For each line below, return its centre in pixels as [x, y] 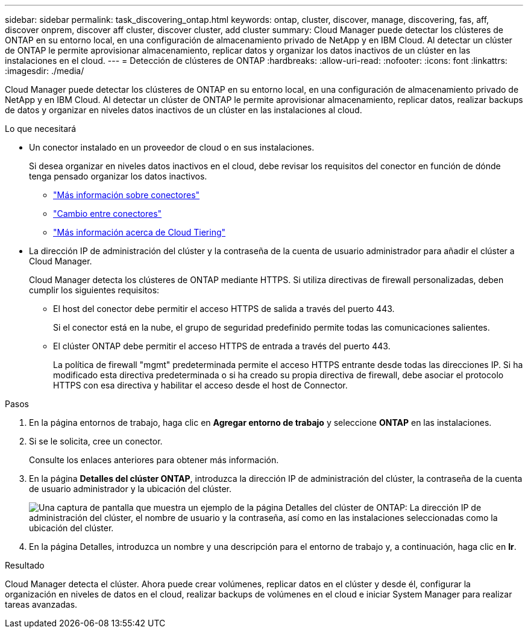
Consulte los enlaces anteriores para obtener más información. [154, 460]
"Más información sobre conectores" [127, 195]
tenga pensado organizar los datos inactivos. [118, 176]
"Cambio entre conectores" [108, 214]
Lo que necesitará [41, 129]
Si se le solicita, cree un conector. [96, 441]
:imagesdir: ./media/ [45, 71]
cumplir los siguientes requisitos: [94, 290]
